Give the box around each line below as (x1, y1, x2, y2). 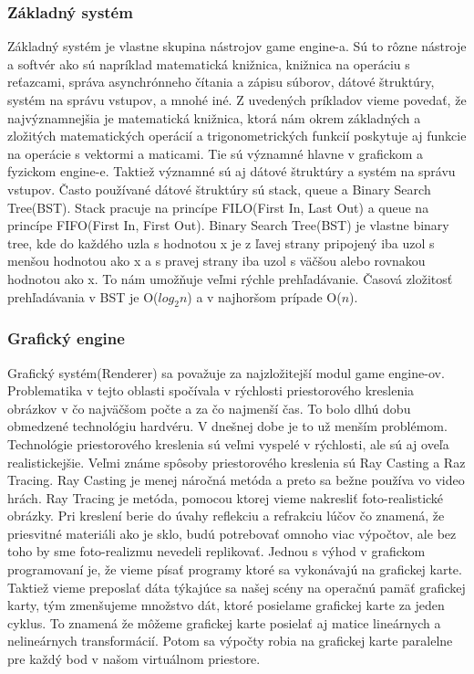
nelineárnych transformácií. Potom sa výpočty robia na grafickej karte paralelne (7, 631, 453, 650)
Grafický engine (7, 327, 125, 350)
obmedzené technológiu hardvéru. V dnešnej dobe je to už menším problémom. (7, 416, 448, 436)
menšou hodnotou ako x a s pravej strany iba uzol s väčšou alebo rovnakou (7, 251, 426, 270)
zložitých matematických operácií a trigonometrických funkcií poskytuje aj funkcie (7, 126, 467, 145)
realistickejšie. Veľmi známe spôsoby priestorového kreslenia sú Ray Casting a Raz (7, 452, 466, 471)
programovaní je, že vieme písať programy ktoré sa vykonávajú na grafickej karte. (7, 560, 462, 579)
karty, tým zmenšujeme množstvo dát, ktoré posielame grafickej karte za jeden (7, 595, 445, 615)
